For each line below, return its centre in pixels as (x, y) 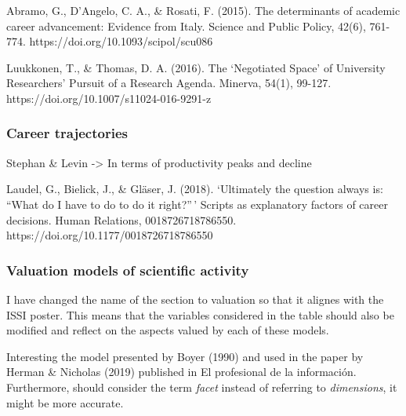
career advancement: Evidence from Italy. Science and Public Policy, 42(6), (186, 26)
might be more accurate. (65, 402)
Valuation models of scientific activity (128, 270)
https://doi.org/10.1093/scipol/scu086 (121, 41)
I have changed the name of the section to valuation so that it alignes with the (195, 299)
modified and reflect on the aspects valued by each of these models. (168, 330)
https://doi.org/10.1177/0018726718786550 (110, 235)
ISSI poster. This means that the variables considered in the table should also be (200, 314)
